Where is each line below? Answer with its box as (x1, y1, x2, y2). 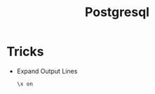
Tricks (6, 43, 44, 60)
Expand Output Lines (16, 67, 78, 75)
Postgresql (84, 4, 150, 20)
